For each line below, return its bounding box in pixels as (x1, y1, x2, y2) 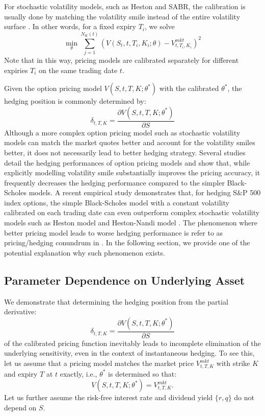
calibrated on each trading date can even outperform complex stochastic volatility (4, 207, 260, 218)
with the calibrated (159, 83, 219, 94)
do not (234, 392, 254, 403)
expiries (4, 64, 28, 75)
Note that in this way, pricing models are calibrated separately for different (4, 54, 239, 65)
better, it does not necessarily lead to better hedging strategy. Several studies (4, 147, 246, 157)
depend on (4, 402, 37, 412)
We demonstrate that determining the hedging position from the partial (4, 296, 228, 307)
